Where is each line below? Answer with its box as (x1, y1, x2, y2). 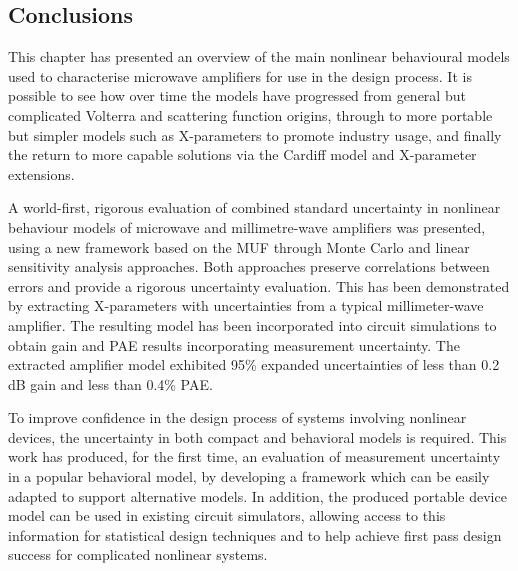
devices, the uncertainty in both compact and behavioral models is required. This (8, 426, 507, 447)
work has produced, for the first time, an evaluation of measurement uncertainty (8, 446, 501, 467)
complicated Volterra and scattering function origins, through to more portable (8, 104, 493, 125)
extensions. (8, 163, 75, 184)
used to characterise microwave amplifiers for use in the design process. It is (8, 65, 472, 86)
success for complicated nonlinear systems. (8, 544, 268, 565)
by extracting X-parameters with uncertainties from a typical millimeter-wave (8, 295, 484, 316)
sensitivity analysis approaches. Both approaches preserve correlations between (8, 256, 490, 277)
